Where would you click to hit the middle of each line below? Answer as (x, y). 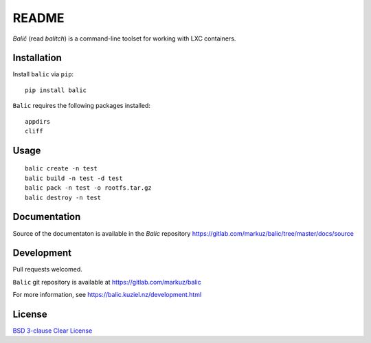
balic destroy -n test (63, 197)
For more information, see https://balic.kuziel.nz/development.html (107, 295)
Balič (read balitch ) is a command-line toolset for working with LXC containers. (124, 38)
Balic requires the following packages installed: (82, 106)
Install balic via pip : (43, 74)
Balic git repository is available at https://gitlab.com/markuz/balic (107, 282)
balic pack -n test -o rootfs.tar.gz (89, 188)
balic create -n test (61, 169)
